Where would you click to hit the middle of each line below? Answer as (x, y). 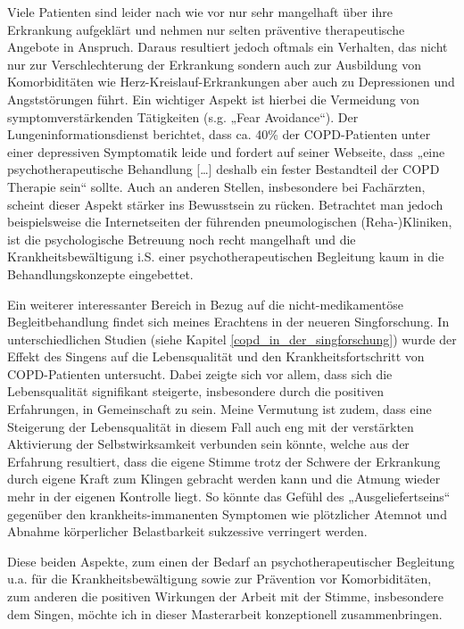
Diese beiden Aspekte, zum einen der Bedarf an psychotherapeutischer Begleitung (231, 561)
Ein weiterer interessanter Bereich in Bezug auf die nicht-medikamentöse (205, 304)
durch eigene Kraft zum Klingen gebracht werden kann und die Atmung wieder (224, 479)
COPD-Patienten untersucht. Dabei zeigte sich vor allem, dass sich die (200, 373)
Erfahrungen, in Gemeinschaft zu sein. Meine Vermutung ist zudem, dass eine (220, 409)
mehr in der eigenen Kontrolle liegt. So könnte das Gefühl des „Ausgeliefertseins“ (229, 497)
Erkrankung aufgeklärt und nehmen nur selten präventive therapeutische (206, 29)
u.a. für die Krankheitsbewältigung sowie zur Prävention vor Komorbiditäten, (220, 579)
